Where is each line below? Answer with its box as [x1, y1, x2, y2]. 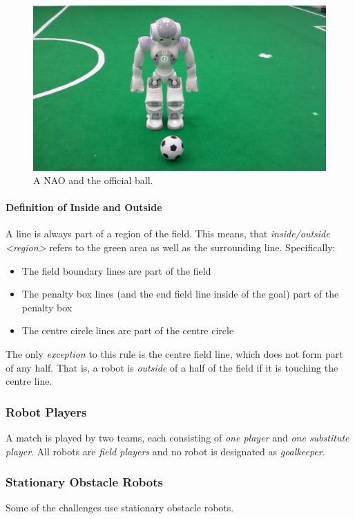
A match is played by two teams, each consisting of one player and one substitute [6, 430, 349, 445]
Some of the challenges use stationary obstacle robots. [6, 500, 234, 515]
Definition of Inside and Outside [6, 200, 162, 215]
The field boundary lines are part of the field [21, 263, 211, 277]
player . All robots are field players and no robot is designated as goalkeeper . [6, 444, 325, 458]
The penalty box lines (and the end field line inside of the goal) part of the [21, 286, 339, 301]
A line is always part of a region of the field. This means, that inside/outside [6, 226, 330, 241]
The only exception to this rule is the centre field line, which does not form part [6, 347, 343, 361]
